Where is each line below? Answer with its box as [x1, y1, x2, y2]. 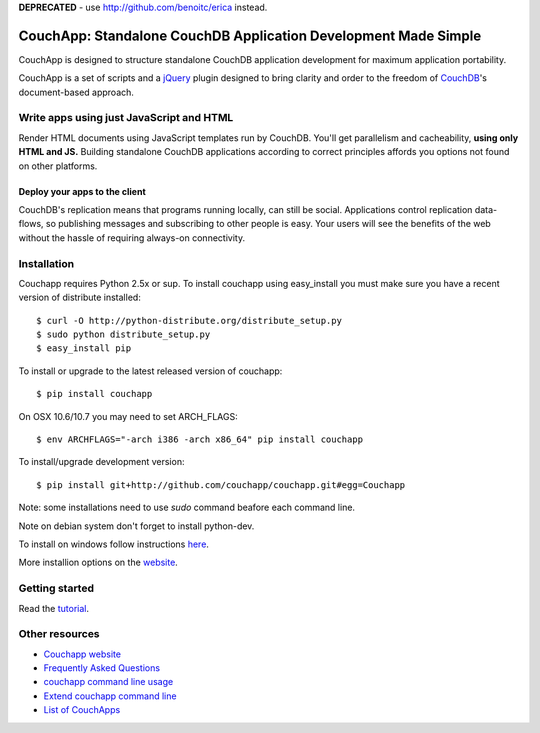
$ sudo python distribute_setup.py [36, 329, 211, 340]
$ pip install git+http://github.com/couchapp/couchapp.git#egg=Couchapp [36, 479, 406, 490]
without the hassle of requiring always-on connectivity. [18, 231, 245, 244]
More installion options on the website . [18, 556, 179, 569]
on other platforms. [18, 160, 98, 172]
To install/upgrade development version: [18, 456, 185, 468]
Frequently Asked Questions [43, 662, 160, 674]
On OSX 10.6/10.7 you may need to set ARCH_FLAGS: [18, 410, 239, 422]
